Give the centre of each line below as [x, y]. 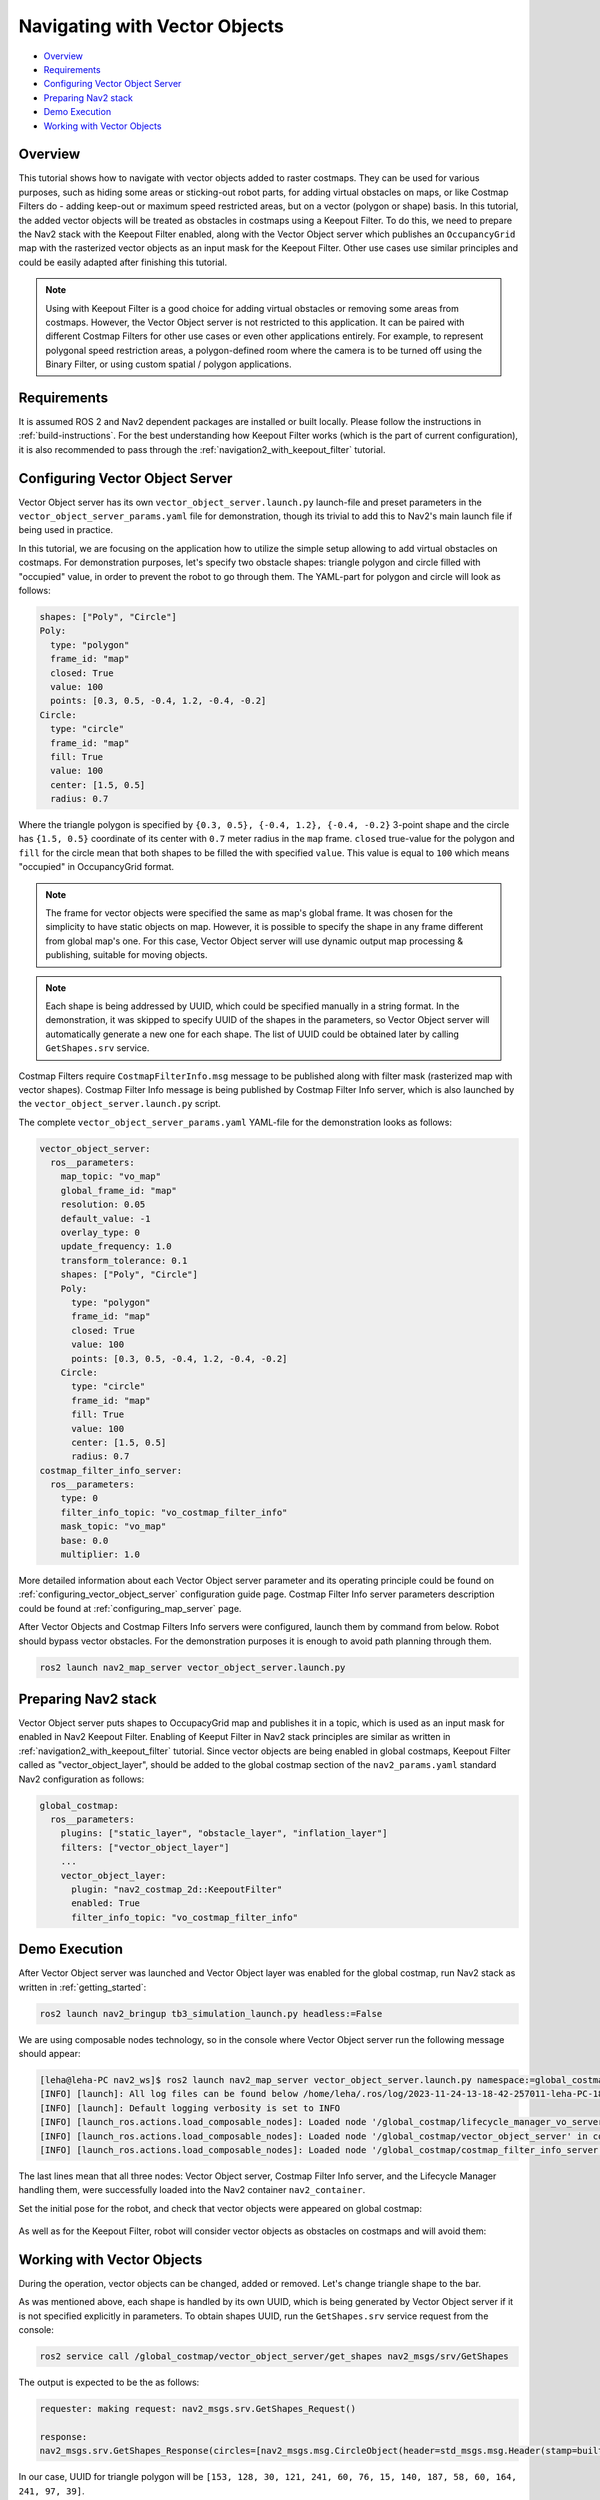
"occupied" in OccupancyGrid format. [96, 867]
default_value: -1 [105, 1218]
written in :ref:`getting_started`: [82, 1987]
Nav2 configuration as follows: [81, 1779]
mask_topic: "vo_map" [113, 1526]
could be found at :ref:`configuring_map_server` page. [130, 1608]
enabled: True [105, 1903]
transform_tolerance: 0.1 [124, 1260]
